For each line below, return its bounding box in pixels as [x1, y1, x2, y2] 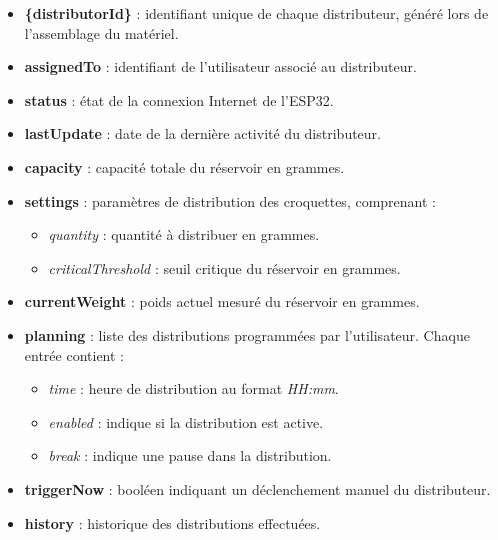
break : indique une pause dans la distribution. [48, 445, 332, 466]
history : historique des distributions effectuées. [24, 512, 321, 533]
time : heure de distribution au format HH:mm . [48, 378, 339, 399]
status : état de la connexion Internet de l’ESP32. [24, 89, 334, 110]
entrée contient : [24, 344, 124, 365]
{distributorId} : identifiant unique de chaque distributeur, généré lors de [24, 3, 489, 23]
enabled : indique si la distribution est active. [48, 411, 324, 432]
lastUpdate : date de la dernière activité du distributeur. [24, 123, 381, 144]
